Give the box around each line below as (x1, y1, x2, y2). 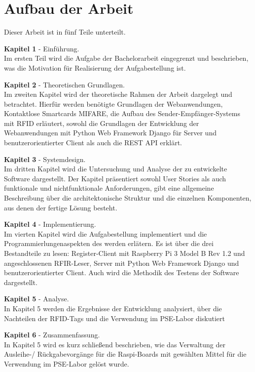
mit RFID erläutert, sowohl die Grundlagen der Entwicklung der (4, 118, 199, 128)
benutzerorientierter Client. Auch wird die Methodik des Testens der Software (4, 267, 239, 278)
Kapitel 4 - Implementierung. (4, 219, 96, 229)
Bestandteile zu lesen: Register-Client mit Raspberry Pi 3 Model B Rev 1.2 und (4, 248, 245, 258)
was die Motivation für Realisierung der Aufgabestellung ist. (4, 62, 186, 73)
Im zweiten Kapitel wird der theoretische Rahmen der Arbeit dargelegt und (4, 89, 232, 99)
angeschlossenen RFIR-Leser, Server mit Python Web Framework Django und (4, 257, 239, 268)
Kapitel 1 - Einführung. (4, 43, 79, 53)
